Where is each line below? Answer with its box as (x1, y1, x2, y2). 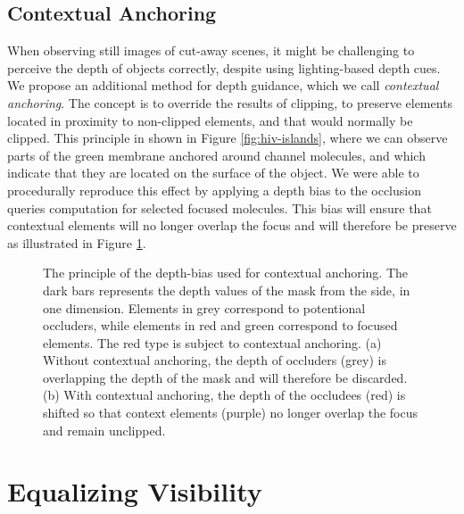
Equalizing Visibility (7, 473, 262, 510)
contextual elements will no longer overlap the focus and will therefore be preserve (7, 216, 457, 235)
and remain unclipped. (43, 420, 166, 439)
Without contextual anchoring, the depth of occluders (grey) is (43, 351, 386, 369)
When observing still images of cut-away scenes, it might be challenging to (7, 41, 415, 60)
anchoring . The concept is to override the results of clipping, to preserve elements (7, 93, 453, 112)
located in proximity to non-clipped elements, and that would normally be (7, 111, 413, 129)
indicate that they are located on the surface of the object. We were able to (7, 163, 419, 182)
